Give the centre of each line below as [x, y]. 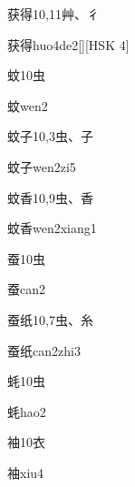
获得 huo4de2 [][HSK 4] [68, 44]
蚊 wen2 [28, 105]
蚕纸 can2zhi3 [44, 350]
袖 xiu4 [26, 472]
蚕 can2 [26, 289]
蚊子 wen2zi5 [42, 166]
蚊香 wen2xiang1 [52, 228]
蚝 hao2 [27, 411]
